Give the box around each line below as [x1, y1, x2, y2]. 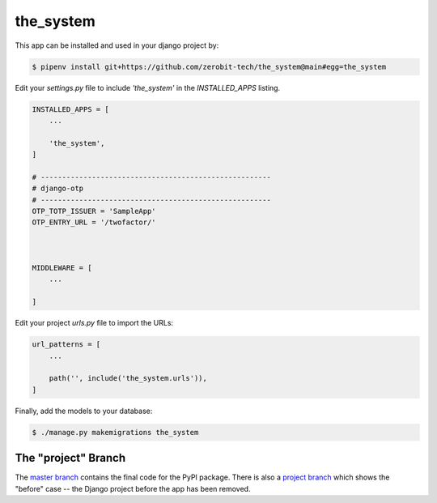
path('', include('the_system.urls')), [49, 373, 208, 383]
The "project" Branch [15, 451, 125, 465]
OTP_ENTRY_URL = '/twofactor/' [32, 218, 157, 227]
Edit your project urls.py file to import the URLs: [15, 318, 174, 328]
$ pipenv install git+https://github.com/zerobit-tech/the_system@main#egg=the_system [32, 62, 387, 71]
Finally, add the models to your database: [15, 406, 153, 416]
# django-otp [32, 184, 84, 194]
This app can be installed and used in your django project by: [15, 40, 219, 50]
